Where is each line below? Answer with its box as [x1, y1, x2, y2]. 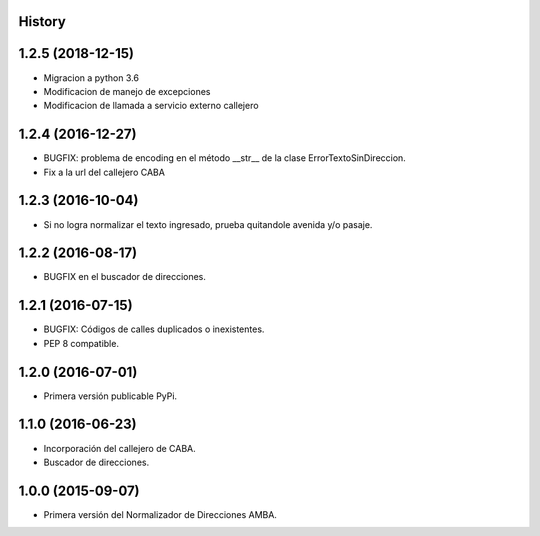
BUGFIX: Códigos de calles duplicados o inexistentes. [43, 323, 265, 335]
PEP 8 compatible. [43, 337, 120, 349]
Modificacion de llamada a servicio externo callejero [43, 100, 259, 112]
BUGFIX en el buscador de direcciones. [43, 271, 207, 283]
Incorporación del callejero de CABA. [43, 442, 197, 454]
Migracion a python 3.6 [43, 71, 140, 84]
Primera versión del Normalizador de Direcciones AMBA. [43, 508, 277, 520]
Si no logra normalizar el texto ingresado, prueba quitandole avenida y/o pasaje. [43, 218, 373, 230]
